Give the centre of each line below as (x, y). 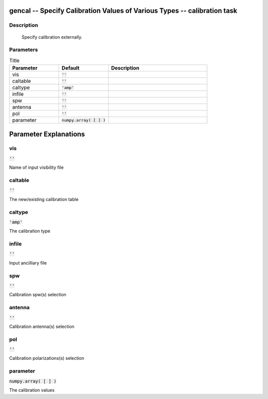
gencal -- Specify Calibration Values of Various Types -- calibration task (123, 11)
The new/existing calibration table (44, 199)
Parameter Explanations (47, 134)
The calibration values (32, 390)
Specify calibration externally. (52, 37)
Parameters (24, 50)
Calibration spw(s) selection (38, 295)
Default (70, 68)
